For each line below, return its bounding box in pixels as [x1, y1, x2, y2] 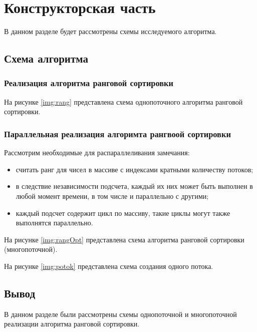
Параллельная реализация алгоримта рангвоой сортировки [4, 127, 231, 140]
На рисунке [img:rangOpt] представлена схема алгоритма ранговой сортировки [4, 234, 244, 244]
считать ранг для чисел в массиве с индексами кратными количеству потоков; [16, 164, 253, 174]
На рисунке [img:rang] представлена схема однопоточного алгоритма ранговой [4, 96, 243, 107]
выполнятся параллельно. [16, 217, 93, 228]
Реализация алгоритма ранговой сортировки [4, 77, 173, 89]
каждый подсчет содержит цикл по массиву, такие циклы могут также [16, 207, 230, 218]
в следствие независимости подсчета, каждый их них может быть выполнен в [16, 181, 253, 191]
